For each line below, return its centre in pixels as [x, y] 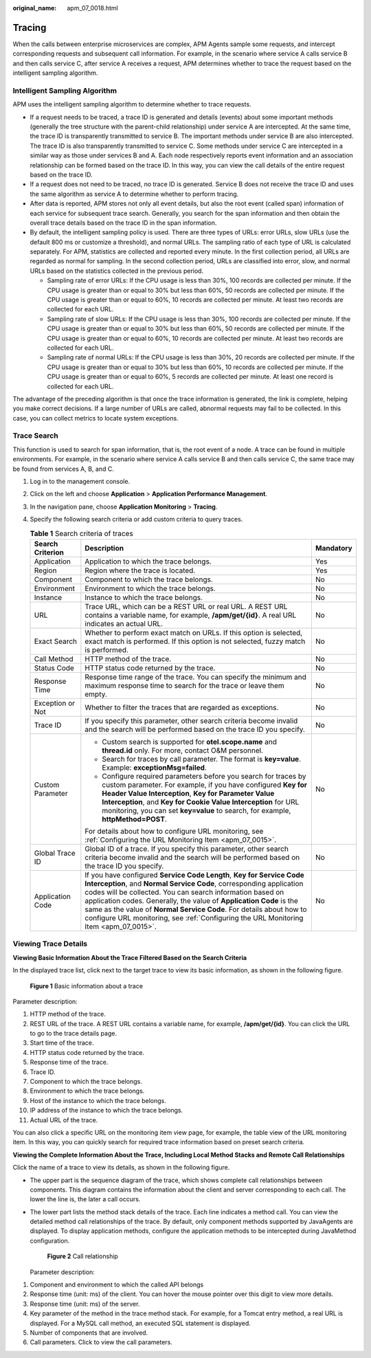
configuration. [50, 1240]
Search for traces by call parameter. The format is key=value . [202, 759]
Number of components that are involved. [89, 1333]
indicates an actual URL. [124, 623]
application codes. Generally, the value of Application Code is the [192, 900]
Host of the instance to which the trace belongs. [98, 1100]
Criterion [49, 552]
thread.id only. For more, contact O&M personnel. [183, 750]
